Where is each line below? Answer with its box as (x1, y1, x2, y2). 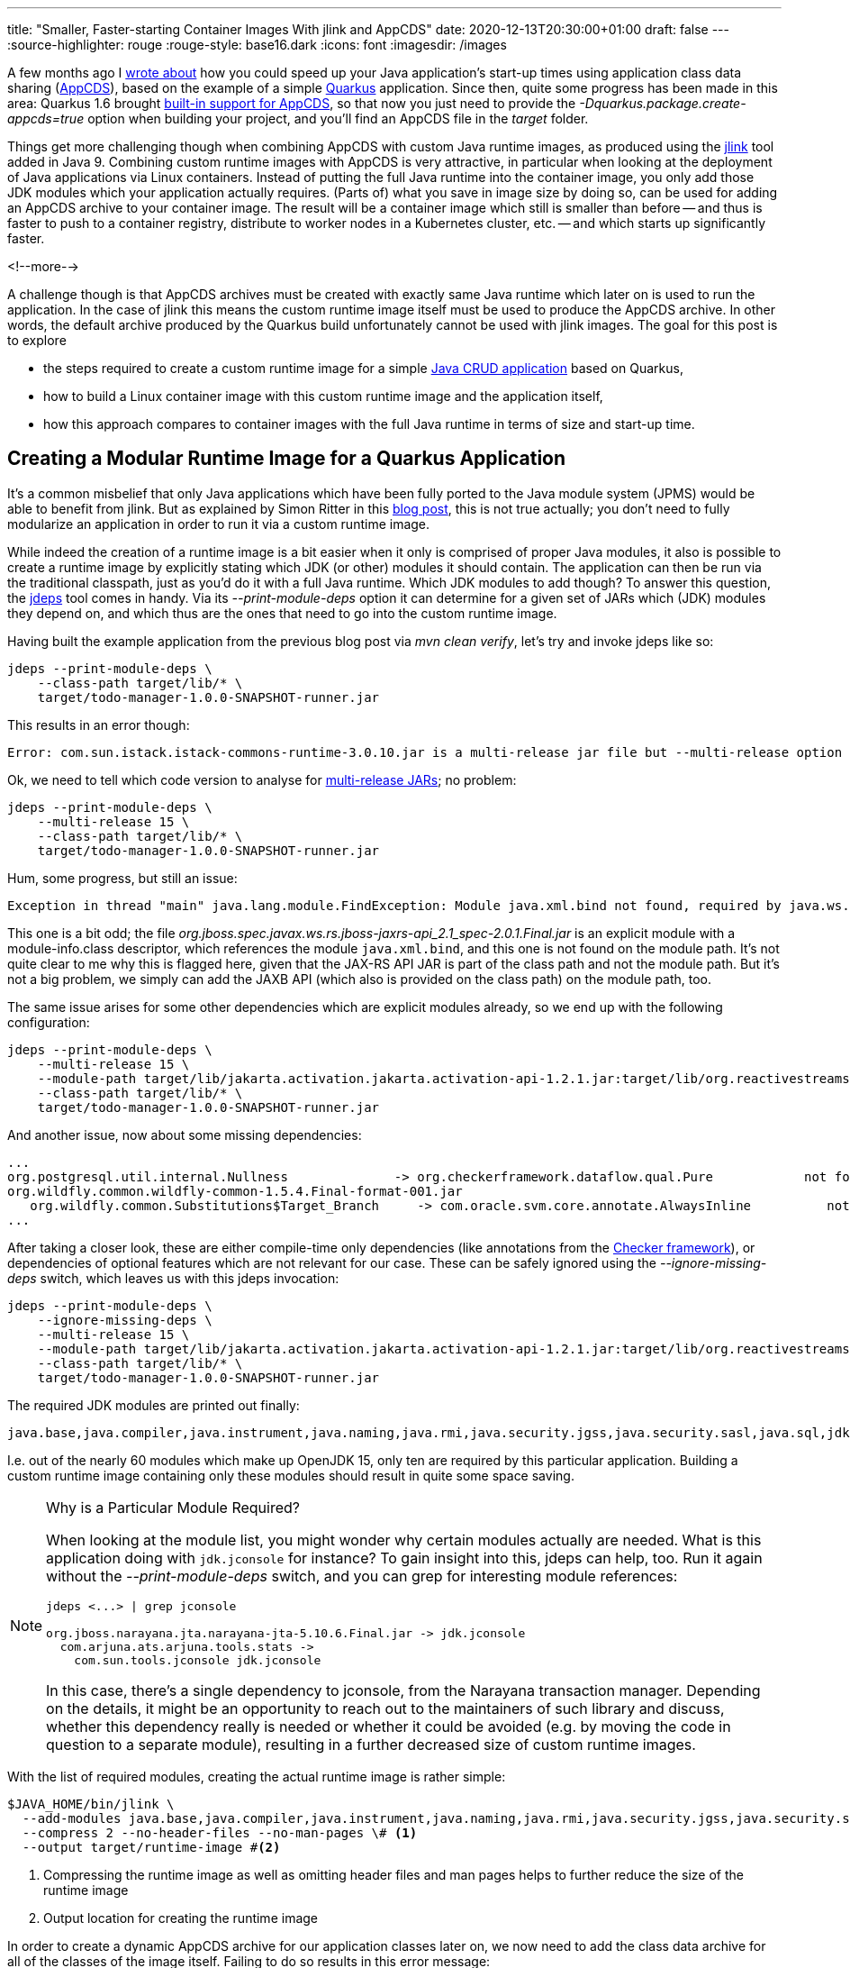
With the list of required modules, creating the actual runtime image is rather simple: (7, 1768, 506, 1784)
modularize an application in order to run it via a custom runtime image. (7, 515, 430, 532)
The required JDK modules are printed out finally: (7, 1397, 300, 1413)
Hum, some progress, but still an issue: (7, 870, 238, 886)
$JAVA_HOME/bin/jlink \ (7, 1796, 175, 1811)
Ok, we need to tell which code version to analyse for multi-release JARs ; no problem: (7, 771, 517, 788)
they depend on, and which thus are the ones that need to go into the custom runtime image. (7, 605, 557, 621)
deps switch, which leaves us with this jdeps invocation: (7, 1270, 339, 1286)
